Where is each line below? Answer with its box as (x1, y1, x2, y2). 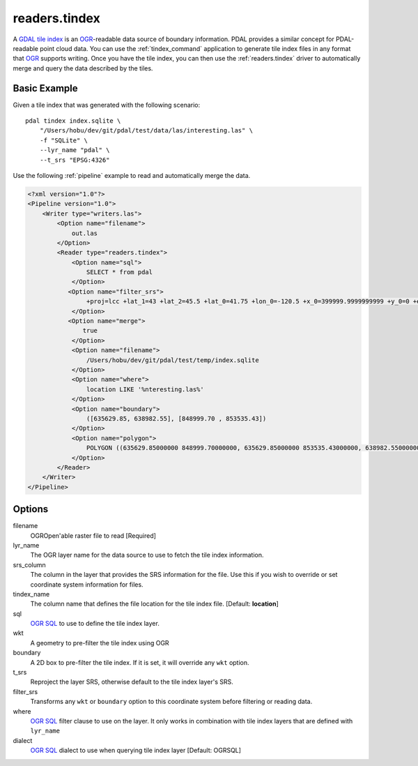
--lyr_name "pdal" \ (39, 147, 110, 154)
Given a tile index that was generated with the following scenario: (13, 100, 201, 109)
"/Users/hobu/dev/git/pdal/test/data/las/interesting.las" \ (39, 126, 254, 135)
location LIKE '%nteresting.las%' (86, 385, 205, 393)
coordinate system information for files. (30, 580, 144, 589)
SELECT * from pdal (86, 269, 153, 276)
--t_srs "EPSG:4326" (39, 156, 110, 164)
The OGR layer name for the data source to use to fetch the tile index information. (30, 551, 264, 560)
